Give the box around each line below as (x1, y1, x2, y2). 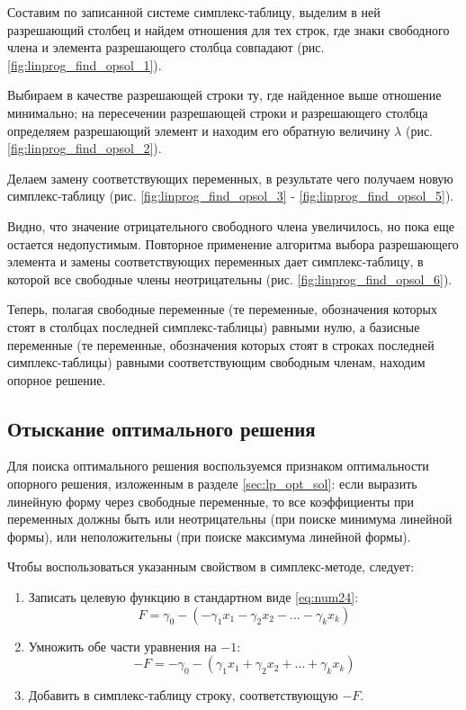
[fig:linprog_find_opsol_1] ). (7, 55, 162, 74)
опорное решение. (7, 370, 106, 389)
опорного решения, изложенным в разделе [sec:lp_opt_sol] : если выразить (7, 474, 417, 493)
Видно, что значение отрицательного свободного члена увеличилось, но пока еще (7, 216, 454, 235)
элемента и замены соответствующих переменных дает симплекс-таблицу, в (7, 252, 424, 271)
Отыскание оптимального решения (7, 414, 316, 442)
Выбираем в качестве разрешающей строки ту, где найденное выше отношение (7, 85, 442, 104)
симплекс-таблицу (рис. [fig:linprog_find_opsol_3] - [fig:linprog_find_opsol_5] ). (7, 186, 454, 205)
